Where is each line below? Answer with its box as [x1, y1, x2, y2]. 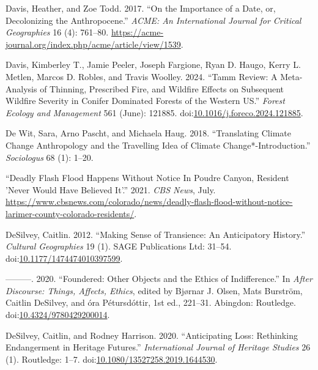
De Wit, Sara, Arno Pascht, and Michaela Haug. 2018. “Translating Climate [6, 127, 291, 139]
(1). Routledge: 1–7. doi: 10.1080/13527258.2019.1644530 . [6, 352, 218, 365]
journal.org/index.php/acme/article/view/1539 [6, 37, 181, 50]
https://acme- [111, 26, 164, 39]
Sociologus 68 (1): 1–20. [6, 150, 94, 163]
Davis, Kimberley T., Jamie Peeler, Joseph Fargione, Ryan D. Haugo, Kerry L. [6, 58, 301, 71]
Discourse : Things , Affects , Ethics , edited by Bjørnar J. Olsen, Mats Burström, [6, 284, 303, 297]
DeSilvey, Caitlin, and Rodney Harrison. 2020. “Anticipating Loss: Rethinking [6, 328, 298, 341]
